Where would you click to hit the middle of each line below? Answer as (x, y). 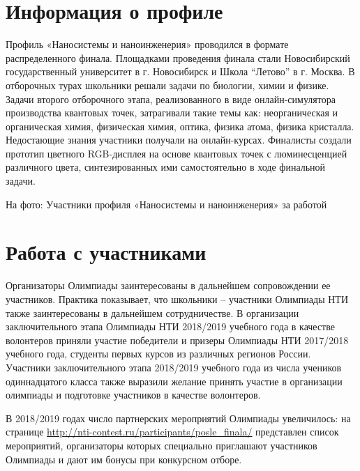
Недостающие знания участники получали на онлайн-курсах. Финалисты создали (179, 140)
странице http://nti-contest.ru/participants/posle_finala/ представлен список (172, 432)
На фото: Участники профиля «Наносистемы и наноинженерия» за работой (166, 204)
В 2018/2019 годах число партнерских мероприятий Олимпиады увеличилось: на (178, 418)
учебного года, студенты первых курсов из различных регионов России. (158, 354)
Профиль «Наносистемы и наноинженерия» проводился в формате (147, 44)
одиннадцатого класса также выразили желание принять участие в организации (174, 381)
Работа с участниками (106, 252)
